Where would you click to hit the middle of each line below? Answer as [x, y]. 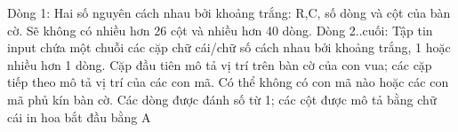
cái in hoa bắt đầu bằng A [79, 116]
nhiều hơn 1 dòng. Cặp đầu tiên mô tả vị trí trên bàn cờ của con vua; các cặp [220, 64]
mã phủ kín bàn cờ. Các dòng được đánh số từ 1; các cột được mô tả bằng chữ [222, 99]
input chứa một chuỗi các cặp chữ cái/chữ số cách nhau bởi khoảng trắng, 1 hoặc [229, 47]
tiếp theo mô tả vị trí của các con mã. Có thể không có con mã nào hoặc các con [228, 82]
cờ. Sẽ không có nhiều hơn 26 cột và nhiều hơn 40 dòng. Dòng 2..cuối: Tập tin [220, 30]
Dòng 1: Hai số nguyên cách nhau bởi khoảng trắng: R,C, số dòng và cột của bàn [229, 12]
